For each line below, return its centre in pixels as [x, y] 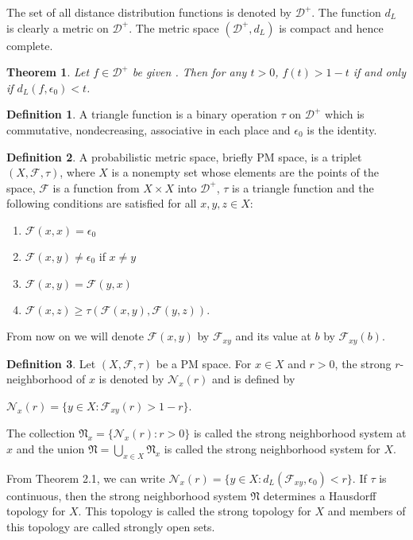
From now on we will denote [75, 336]
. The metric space [174, 27]
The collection [41, 433]
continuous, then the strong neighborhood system [127, 495]
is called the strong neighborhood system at [300, 433]
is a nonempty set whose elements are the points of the [245, 172]
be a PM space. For [204, 363]
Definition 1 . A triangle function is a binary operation [142, 114]
